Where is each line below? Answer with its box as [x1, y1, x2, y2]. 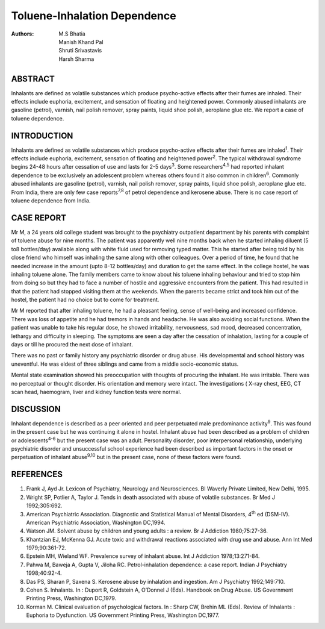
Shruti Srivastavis [58, 47, 102, 54]
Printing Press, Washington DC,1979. [26, 595, 117, 602]
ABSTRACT [11, 74, 55, 84]
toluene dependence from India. [11, 197, 91, 204]
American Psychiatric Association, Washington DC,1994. [26, 519, 166, 526]
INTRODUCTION [11, 130, 73, 141]
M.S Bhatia [58, 30, 85, 37]
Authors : [11, 30, 34, 37]
